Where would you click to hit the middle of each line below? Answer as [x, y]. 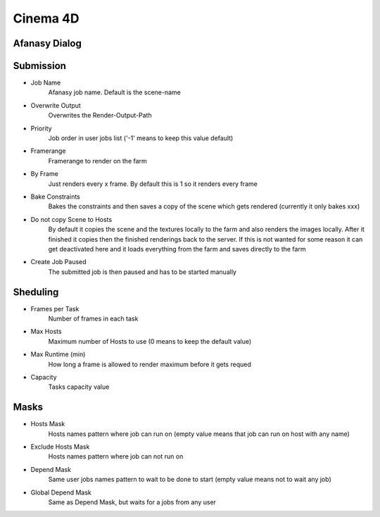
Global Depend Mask [61, 492]
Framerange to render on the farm [97, 161]
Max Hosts [46, 332]
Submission [40, 66]
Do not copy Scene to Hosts [71, 219]
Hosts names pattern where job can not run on [116, 456]
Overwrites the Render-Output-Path [100, 116]
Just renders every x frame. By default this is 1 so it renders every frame [153, 184]
